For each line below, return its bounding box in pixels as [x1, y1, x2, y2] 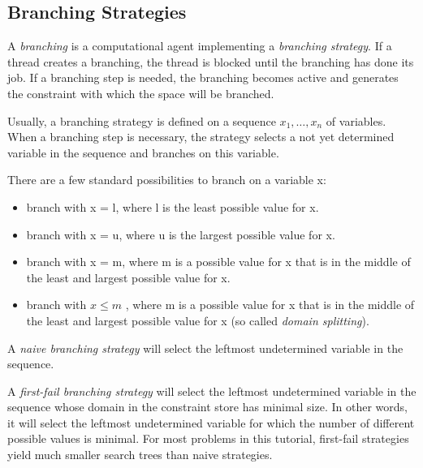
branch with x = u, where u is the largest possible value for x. [26, 225, 335, 243]
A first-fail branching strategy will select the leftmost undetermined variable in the [7, 382, 417, 399]
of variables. [326, 112, 386, 129]
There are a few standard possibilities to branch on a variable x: [7, 171, 326, 188]
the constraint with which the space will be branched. [7, 84, 274, 101]
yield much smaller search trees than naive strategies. [7, 446, 273, 463]
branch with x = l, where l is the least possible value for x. [26, 198, 319, 215]
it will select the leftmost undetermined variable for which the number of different [7, 414, 415, 431]
